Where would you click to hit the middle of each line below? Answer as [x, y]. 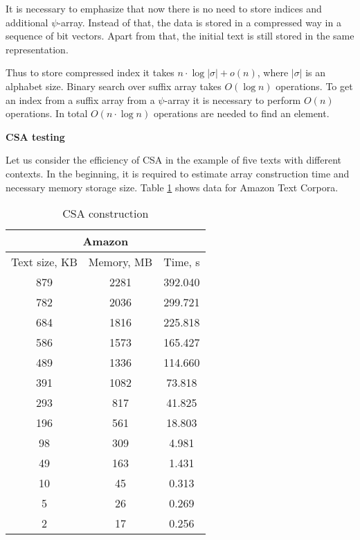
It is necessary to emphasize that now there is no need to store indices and [164, 8]
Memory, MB [120, 262]
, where [273, 72]
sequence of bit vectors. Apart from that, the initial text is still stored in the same [180, 36]
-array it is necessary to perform [233, 99]
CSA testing [35, 136]
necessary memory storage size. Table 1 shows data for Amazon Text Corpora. [172, 187]
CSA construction [106, 214]
